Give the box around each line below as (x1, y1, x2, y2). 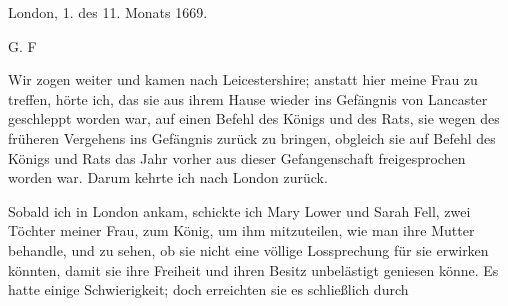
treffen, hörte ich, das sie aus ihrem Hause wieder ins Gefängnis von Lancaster (8, 88, 488, 109)
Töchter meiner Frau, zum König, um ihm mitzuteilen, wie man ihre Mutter (8, 220, 475, 241)
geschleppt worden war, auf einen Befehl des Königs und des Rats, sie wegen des (8, 108, 500, 129)
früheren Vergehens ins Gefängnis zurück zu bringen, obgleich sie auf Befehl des (8, 127, 496, 148)
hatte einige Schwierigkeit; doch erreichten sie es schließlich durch (8, 279, 409, 300)
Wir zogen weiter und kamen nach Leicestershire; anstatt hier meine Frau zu (8, 69, 478, 90)
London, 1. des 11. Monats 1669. (8, 2, 208, 22)
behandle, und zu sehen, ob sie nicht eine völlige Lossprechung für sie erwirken (8, 239, 489, 260)
